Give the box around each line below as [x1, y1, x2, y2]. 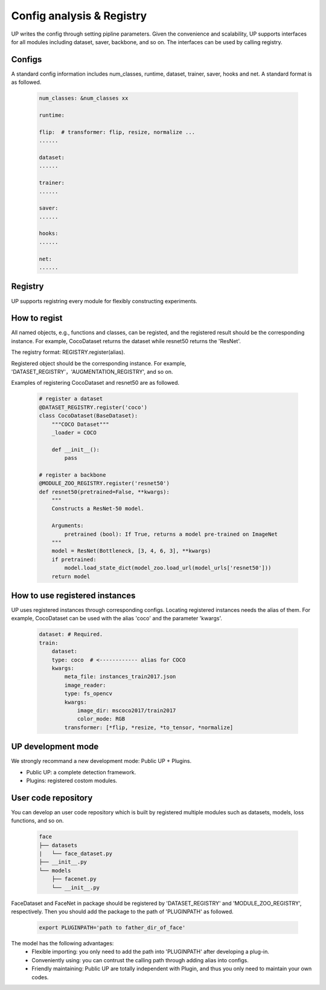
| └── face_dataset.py [39, 850, 113, 857]
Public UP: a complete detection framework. [26, 768, 136, 776]
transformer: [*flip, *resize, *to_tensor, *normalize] [64, 724, 234, 731]
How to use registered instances [11, 590, 136, 600]
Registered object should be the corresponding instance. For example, [11, 359, 187, 367]
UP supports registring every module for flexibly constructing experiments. [11, 297, 197, 304]
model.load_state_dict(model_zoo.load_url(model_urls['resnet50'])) [64, 565, 272, 571]
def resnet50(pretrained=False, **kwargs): [39, 488, 170, 495]
